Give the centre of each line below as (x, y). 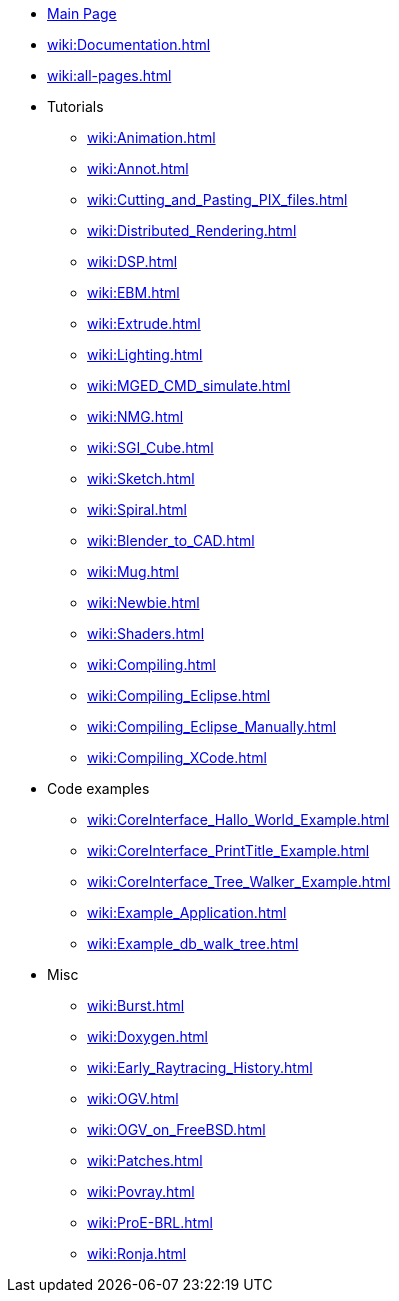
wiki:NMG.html (135, 416)
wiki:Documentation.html (129, 44)
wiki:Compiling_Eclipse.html (179, 695)
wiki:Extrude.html (144, 323)
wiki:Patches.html (145, 1160)
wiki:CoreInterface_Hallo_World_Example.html (238, 819)
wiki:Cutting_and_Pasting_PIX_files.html (217, 199)
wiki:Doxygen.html (147, 1036)
